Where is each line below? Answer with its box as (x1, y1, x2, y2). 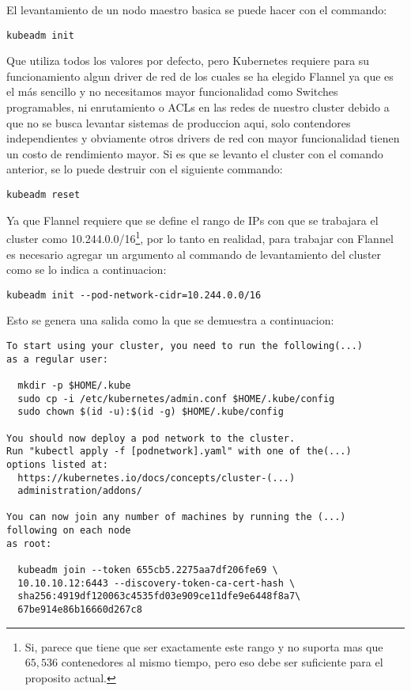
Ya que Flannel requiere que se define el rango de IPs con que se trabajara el (6, 211, 379, 228)
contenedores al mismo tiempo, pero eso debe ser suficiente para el (61, 654, 383, 670)
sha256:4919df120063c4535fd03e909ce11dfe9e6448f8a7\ (17, 590, 301, 602)
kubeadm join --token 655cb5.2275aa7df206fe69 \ (17, 564, 278, 576)
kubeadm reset (6, 189, 81, 200)
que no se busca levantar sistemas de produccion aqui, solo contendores (6, 114, 351, 131)
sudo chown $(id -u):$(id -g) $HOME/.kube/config (17, 406, 284, 418)
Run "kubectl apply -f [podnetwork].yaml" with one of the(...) (6, 446, 352, 458)
